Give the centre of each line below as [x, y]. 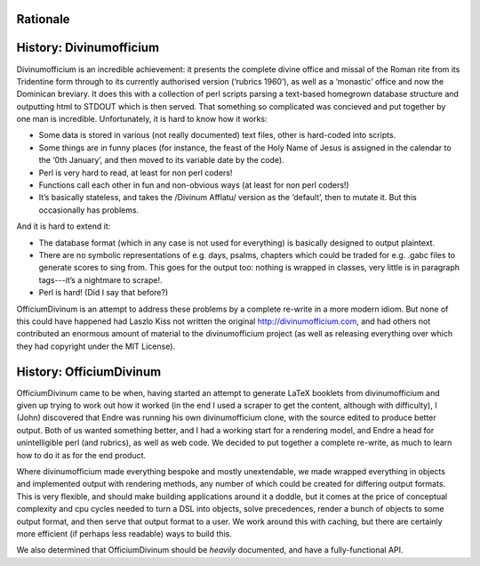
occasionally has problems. [89, 210]
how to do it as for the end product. [81, 455]
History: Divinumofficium [88, 48]
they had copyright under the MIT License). [96, 346]
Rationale [43, 19]
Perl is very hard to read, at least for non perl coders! [136, 173]
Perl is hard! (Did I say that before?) [104, 293]
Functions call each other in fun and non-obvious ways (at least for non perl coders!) [194, 185]
